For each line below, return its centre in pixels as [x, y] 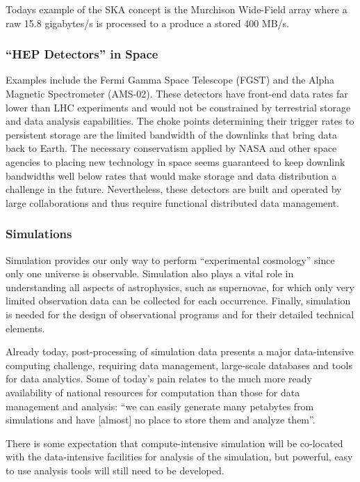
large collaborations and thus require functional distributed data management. [172, 202]
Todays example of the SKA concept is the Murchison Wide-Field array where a [177, 9]
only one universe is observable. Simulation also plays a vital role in [150, 273]
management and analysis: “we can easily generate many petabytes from [160, 406]
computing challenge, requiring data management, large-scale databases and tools [179, 365]
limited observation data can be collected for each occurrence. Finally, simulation [178, 301]
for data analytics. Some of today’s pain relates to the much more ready [159, 379]
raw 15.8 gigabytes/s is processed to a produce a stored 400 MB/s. [148, 23]
